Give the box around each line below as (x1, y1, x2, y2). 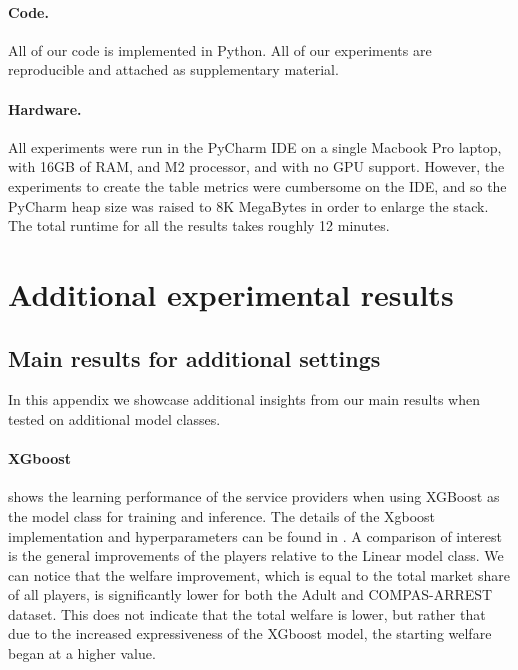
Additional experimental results (8, 273, 454, 314)
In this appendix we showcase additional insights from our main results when (8, 389, 480, 410)
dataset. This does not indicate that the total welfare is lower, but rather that (8, 603, 486, 624)
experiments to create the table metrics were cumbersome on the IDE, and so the (8, 175, 507, 196)
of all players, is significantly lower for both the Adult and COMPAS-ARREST (8, 584, 493, 605)
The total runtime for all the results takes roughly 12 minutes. (8, 215, 390, 236)
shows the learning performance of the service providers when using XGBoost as (8, 486, 500, 507)
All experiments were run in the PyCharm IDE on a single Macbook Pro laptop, (8, 136, 502, 157)
